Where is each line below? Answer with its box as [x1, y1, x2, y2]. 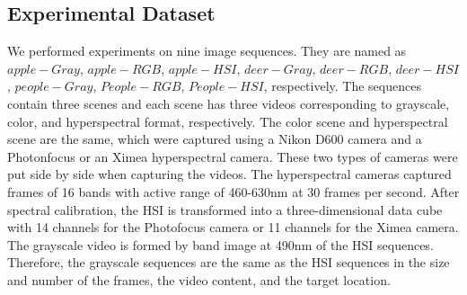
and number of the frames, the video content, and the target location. [7, 270, 391, 289]
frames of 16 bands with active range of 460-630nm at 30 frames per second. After [7, 182, 460, 201]
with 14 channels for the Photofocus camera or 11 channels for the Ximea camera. [7, 218, 459, 237]
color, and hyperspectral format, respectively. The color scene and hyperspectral [7, 112, 448, 130]
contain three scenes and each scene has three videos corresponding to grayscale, [7, 94, 450, 112]
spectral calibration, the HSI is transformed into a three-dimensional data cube [7, 200, 443, 219]
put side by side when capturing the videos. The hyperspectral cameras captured [7, 165, 452, 183]
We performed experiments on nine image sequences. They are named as [7, 41, 407, 60]
